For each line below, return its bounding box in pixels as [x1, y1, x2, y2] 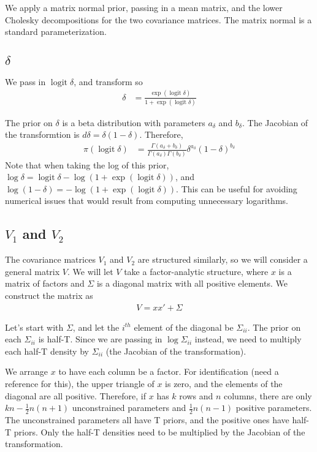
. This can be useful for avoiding [176, 182, 297, 195]
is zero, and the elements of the [165, 377, 283, 390]
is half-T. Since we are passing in [38, 333, 162, 345]
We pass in [5, 75, 46, 88]
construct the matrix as [5, 289, 93, 302]
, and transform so [74, 75, 143, 88]
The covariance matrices [5, 253, 96, 266]
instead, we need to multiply [194, 333, 302, 345]
